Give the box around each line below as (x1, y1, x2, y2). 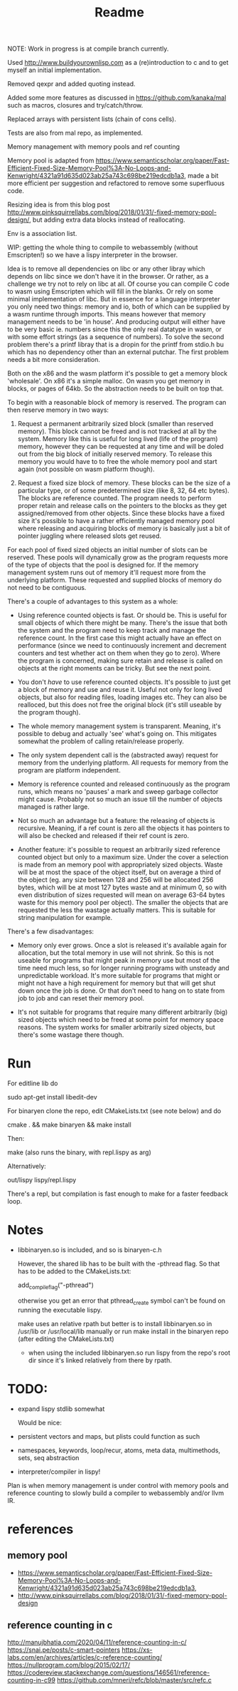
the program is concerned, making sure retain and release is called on (17, 656, 223, 665)
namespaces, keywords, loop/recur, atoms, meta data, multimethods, (17, 1446, 221, 1454)
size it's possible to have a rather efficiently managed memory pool (17, 517, 215, 525)
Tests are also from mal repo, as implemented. (7, 129, 144, 138)
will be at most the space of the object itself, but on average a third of (17, 868, 222, 876)
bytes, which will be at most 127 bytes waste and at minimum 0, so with (17, 883, 227, 891)
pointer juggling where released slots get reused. (17, 532, 162, 540)
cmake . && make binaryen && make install (7, 1120, 131, 1129)
